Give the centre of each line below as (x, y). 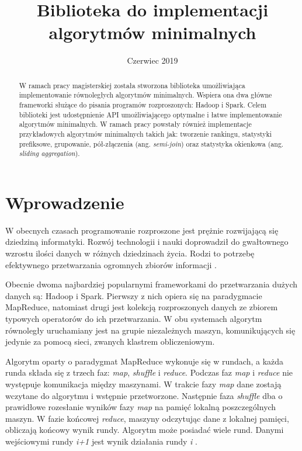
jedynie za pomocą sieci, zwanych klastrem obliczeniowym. (110, 341)
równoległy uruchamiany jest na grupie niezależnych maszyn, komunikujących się (150, 330)
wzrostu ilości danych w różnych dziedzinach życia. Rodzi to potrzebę (130, 253)
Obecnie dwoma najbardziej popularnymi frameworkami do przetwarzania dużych (151, 284)
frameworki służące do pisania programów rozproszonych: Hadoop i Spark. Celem (143, 105)
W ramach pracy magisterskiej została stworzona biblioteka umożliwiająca (132, 85)
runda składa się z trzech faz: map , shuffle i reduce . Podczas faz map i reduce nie (149, 372)
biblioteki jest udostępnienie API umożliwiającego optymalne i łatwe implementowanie (150, 114)
